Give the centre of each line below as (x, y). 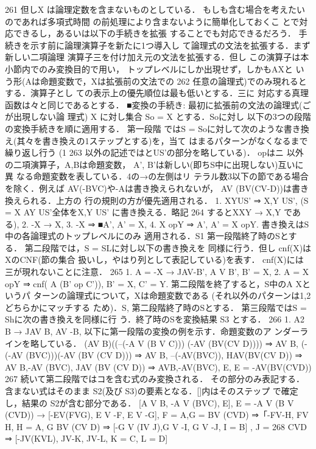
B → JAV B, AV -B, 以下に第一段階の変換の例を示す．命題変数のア (138, 331)
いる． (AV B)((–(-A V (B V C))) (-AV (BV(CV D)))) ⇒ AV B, (177, 343)
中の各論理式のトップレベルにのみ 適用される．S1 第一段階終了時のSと (147, 236)
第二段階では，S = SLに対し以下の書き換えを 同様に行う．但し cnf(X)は (168, 247)
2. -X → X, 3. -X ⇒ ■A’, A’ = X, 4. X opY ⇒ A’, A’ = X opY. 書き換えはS (165, 224)
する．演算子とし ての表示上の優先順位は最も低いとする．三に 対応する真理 (157, 93)
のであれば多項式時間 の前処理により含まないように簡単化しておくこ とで (152, 21)
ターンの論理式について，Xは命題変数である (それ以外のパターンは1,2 (172, 295)
